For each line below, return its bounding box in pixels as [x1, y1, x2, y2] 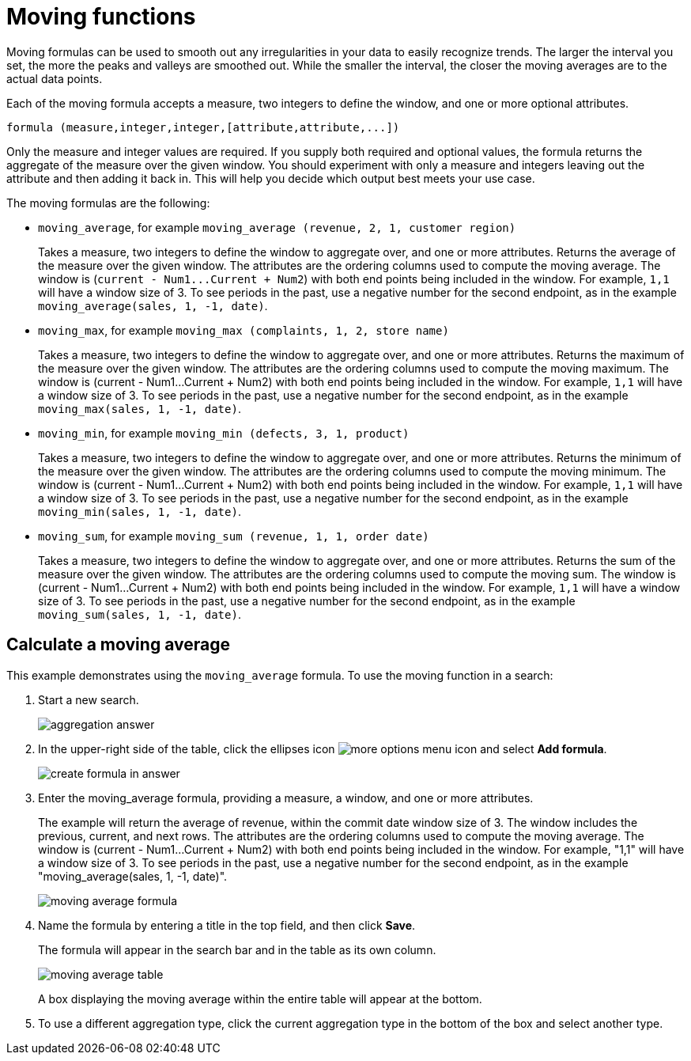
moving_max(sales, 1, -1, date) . [38, 401, 241, 415]
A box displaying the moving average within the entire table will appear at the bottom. [38, 991, 482, 1006]
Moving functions [6, 3, 196, 30]
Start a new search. [38, 692, 139, 707]
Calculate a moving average [6, 635, 230, 655]
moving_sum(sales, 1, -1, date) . [38, 607, 241, 621]
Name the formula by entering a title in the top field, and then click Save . [38, 918, 416, 932]
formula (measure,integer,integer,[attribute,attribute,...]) [6, 120, 400, 134]
